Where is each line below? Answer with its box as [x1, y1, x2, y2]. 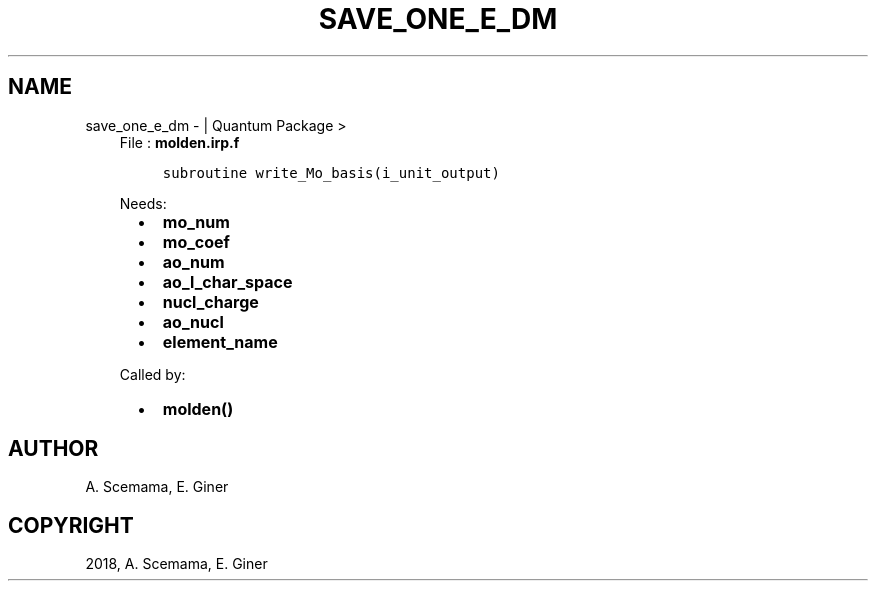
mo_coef [162, 231, 230, 252]
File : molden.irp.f [119, 133, 240, 151]
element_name [162, 331, 278, 352]
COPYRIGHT [8, 512, 134, 538]
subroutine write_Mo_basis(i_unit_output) [162, 164, 500, 181]
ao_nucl [162, 311, 224, 332]
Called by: [119, 365, 186, 383]
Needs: [119, 194, 167, 212]
